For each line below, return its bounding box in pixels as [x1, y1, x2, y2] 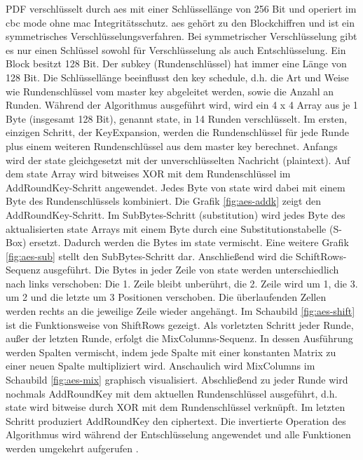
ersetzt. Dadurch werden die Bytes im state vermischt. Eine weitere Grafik [29, 235, 349, 250]
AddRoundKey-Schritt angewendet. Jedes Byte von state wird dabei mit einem [6, 180, 345, 194]
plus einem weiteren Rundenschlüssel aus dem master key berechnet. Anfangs [6, 138, 338, 153]
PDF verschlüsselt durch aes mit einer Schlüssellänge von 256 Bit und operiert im [6, 1, 357, 15]
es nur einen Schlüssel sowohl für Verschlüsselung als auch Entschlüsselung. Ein [6, 42, 346, 57]
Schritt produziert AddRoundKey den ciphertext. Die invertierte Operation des [6, 413, 346, 428]
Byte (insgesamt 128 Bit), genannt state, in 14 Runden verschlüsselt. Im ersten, [6, 111, 348, 126]
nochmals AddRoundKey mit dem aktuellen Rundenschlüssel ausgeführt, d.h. [6, 386, 338, 400]
